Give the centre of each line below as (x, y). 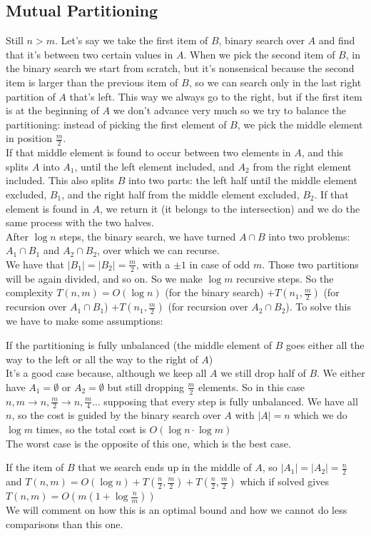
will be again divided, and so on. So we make (104, 278)
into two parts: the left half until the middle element (243, 180)
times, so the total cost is (91, 429)
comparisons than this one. (65, 524)
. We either (341, 373)
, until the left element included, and (154, 166)
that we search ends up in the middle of (165, 467)
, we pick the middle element (300, 124)
